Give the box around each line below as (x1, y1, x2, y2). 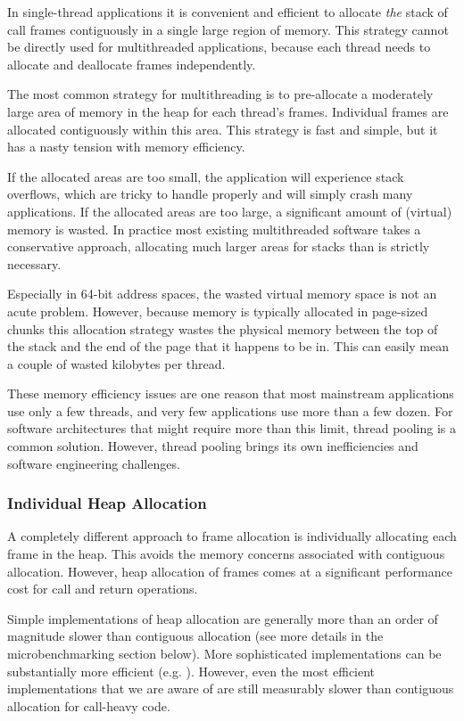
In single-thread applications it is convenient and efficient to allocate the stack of (7, 3, 448, 20)
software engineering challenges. (7, 454, 180, 472)
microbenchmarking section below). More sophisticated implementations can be (7, 644, 442, 663)
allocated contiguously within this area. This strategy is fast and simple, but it (7, 119, 438, 138)
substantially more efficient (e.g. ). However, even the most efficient (7, 661, 376, 680)
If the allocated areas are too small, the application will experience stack (7, 167, 404, 185)
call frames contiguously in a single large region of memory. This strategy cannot (7, 20, 449, 38)
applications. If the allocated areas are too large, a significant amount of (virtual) (7, 201, 452, 220)
